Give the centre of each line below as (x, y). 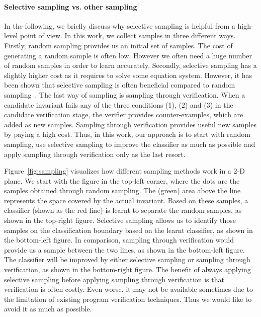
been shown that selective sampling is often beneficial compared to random (120, 85)
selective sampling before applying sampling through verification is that (114, 279)
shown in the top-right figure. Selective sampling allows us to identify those (120, 220)
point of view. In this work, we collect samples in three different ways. (128, 35)
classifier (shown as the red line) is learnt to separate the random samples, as (123, 210)
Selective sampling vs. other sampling (71, 6)
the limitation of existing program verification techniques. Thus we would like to (128, 299)
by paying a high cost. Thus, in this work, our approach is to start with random (127, 134)
